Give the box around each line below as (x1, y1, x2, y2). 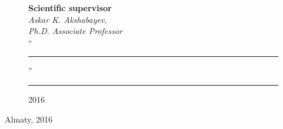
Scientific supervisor (28, 2, 112, 13)
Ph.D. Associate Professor (28, 25, 123, 37)
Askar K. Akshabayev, (28, 13, 107, 25)
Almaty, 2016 (5, 113, 52, 125)
